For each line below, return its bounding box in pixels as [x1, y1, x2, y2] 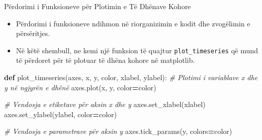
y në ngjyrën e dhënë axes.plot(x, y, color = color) [4, 82, 156, 92]
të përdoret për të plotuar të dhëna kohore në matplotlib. [16, 55, 195, 65]
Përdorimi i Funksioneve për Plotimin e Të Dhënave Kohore [4, 1, 191, 11]
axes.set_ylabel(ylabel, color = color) [4, 109, 117, 119]
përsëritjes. [16, 28, 50, 39]
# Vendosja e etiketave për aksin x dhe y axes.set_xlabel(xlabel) [4, 99, 206, 110]
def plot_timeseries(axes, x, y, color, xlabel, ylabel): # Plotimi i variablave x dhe [4, 72, 258, 83]
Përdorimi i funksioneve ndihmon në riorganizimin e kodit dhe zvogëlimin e [16, 18, 250, 28]
